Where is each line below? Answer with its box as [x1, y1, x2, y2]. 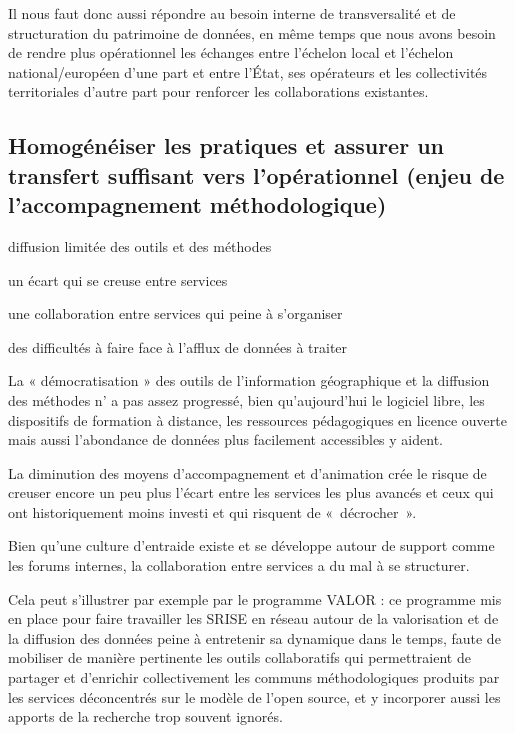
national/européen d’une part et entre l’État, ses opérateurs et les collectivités [8, 61, 488, 82]
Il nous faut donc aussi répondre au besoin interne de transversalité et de [8, 3, 456, 23]
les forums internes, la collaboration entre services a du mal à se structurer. [8, 555, 470, 576]
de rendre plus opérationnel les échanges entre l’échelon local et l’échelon [8, 42, 454, 63]
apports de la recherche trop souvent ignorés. [8, 706, 283, 727]
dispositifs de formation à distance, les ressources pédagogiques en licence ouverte [8, 409, 507, 430]
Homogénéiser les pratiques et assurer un [8, 130, 445, 161]
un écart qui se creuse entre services [8, 269, 228, 290]
